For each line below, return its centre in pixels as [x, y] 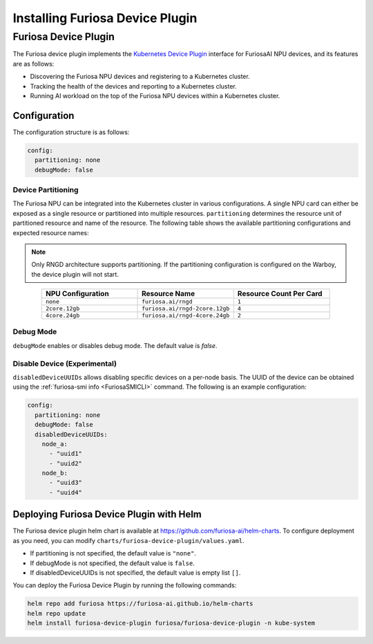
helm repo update [57, 613]
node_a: [55, 444]
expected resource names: [51, 232]
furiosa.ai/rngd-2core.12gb [186, 309]
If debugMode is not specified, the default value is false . [112, 563]
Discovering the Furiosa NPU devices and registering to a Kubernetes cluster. [140, 77]
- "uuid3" [66, 483]
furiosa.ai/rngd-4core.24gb [186, 316]
